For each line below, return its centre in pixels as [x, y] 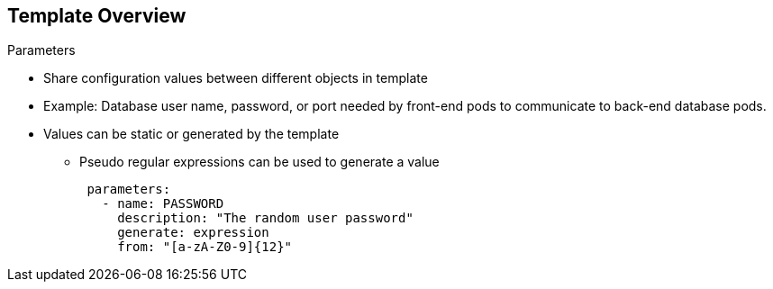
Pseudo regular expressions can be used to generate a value [259, 162]
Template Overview [97, 16]
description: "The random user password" [265, 218]
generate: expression [193, 233]
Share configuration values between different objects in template [236, 78]
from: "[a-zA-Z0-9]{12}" [205, 247]
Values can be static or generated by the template [191, 134]
